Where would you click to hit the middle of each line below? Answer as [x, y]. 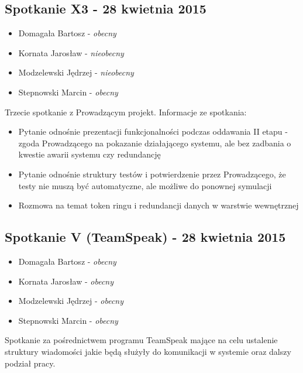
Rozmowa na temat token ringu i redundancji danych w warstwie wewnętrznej [159, 205]
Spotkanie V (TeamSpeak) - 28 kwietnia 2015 [145, 237]
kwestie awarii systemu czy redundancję [89, 154]
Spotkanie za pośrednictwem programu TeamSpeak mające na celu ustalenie [141, 340]
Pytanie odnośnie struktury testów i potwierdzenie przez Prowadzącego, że [152, 174]
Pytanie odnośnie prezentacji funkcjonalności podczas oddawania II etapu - [153, 131]
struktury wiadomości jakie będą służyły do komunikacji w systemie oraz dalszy [148, 351]
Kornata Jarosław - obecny [66, 281]
